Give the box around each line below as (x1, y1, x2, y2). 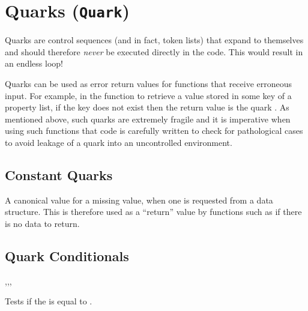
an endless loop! (5, 57, 63, 70)
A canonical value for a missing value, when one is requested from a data (5, 193, 273, 206)
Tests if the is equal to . (5, 295, 92, 307)
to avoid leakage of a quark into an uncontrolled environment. (5, 136, 232, 148)
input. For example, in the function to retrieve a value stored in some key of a (5, 89, 292, 101)
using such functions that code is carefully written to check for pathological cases (5, 124, 303, 137)
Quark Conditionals (5, 246, 129, 265)
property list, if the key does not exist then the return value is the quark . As (5, 101, 289, 113)
